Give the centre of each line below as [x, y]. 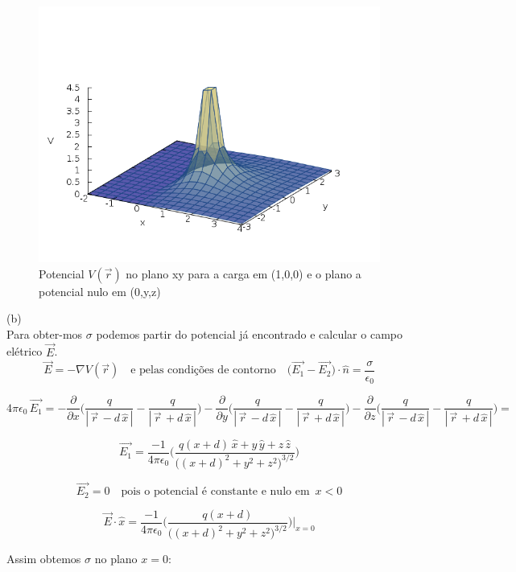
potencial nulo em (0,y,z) [100, 291]
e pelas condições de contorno [203, 370]
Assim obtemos [44, 559]
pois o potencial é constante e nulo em [215, 492]
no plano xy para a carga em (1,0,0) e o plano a [244, 273]
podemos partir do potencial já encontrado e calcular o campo [249, 333]
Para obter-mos [45, 333]
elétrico [25, 351]
